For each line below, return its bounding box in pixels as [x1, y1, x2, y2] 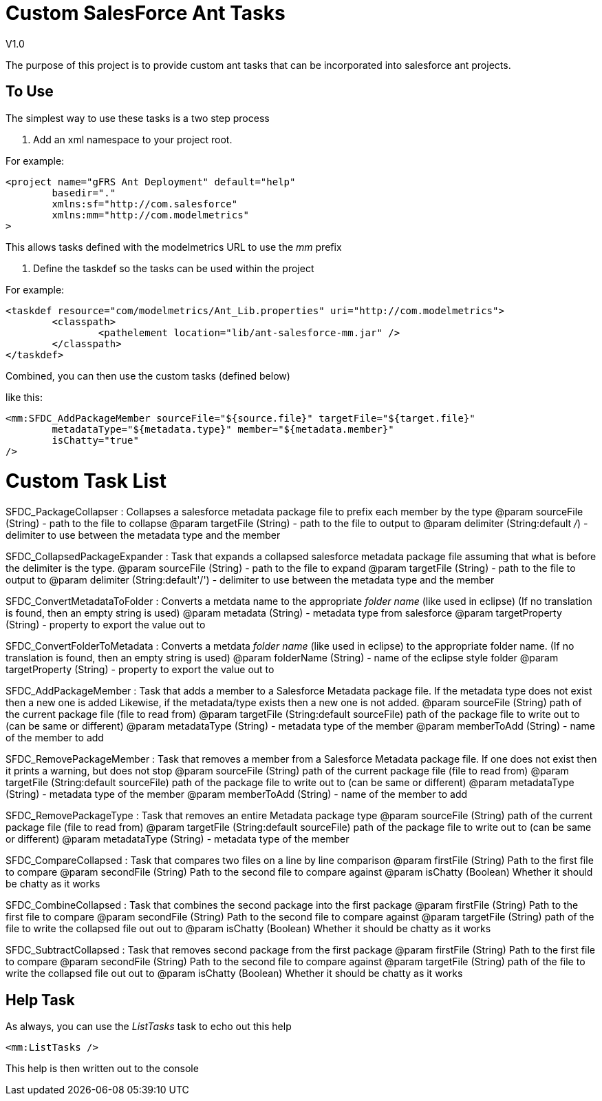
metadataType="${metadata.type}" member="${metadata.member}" [52, 423, 394, 435]
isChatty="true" [52, 434, 139, 446]
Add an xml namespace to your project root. [33, 133, 233, 145]
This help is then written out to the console [6, 1062, 199, 1074]
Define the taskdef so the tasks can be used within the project [33, 262, 314, 274]
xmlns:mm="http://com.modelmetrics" [52, 209, 250, 220]
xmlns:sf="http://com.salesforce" [52, 198, 238, 209]
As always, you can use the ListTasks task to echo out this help [6, 1020, 292, 1032]
